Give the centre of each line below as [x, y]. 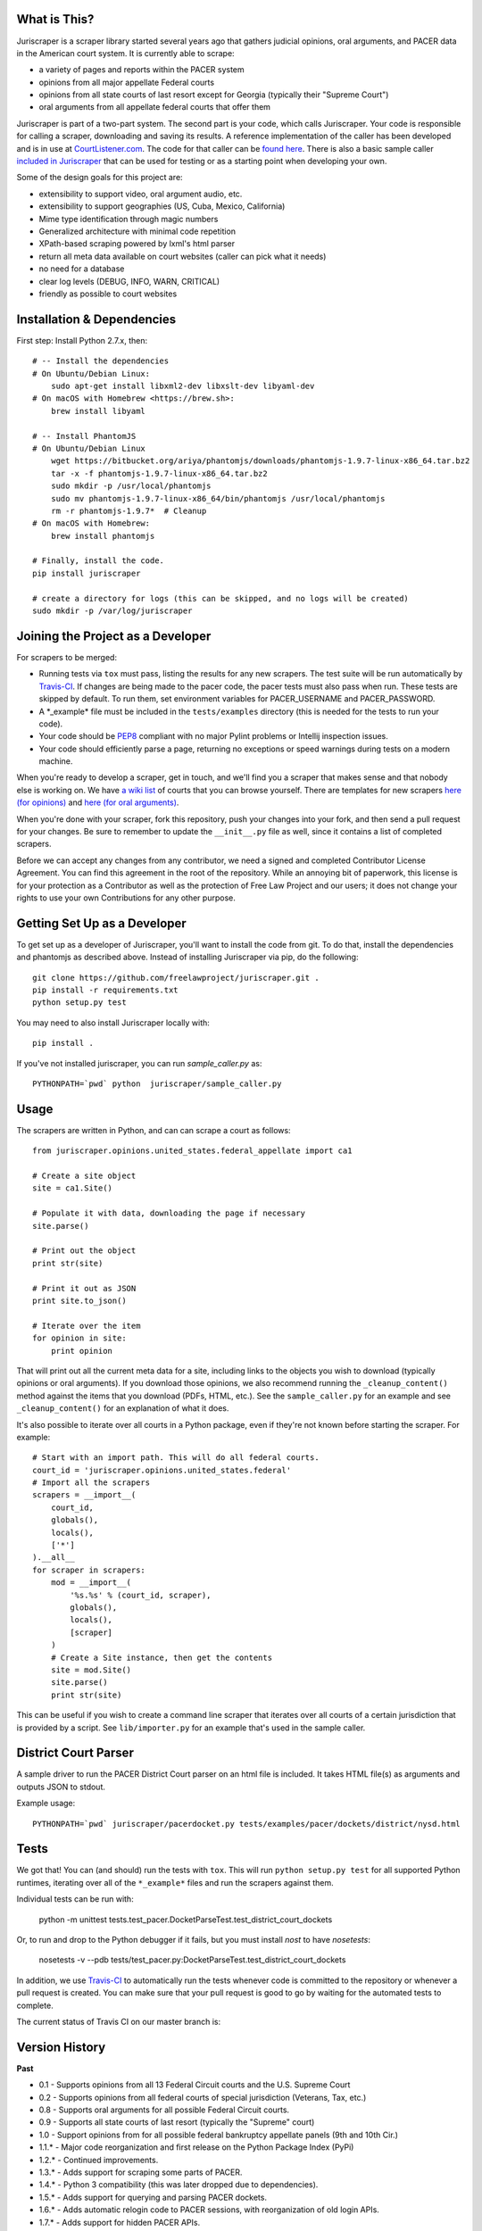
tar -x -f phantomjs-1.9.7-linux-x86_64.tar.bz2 [159, 473]
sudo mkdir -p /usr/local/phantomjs [131, 486]
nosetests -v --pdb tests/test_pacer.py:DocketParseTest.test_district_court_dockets [192, 1960]
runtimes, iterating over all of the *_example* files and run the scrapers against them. [175, 1882]
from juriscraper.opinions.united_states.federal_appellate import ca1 [192, 1151]
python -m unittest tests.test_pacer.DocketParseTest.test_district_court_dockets [186, 1920]
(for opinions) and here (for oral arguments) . [98, 802]
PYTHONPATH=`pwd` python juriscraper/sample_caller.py [157, 1084]
